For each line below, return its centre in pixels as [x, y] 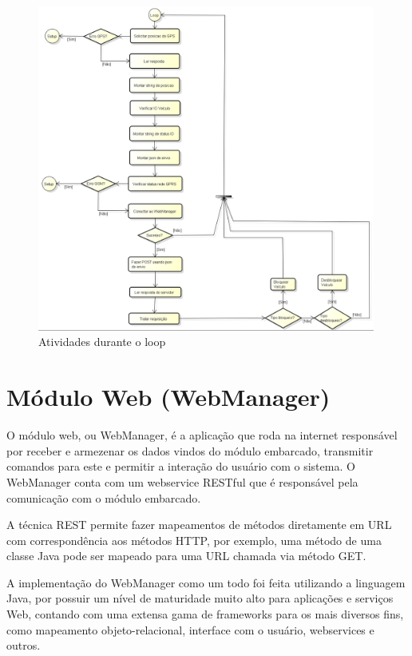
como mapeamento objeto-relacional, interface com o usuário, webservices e [190, 629]
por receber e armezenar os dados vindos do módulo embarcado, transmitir [190, 450]
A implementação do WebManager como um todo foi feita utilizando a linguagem [206, 582]
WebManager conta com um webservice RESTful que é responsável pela [182, 481]
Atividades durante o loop [102, 342]
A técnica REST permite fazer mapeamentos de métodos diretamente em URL [199, 525]
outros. [24, 645]
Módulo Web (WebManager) [168, 397]
